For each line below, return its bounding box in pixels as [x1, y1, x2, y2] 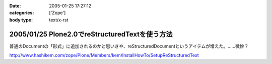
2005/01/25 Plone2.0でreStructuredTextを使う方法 [9, 30, 173, 38]
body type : [9, 16, 33, 22]
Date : [9, 3, 21, 8]
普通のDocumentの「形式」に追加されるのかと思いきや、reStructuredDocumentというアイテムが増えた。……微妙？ [9, 43, 249, 49]
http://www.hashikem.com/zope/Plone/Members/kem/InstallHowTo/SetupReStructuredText [9, 52, 199, 58]
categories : [9, 10, 34, 16]
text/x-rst [49, 16, 69, 22]
